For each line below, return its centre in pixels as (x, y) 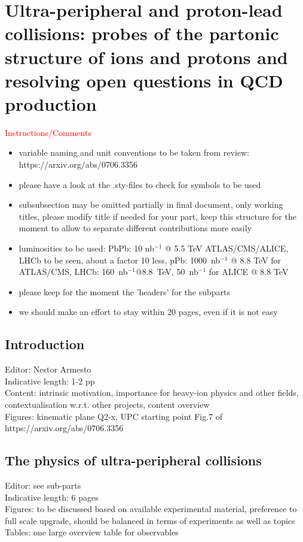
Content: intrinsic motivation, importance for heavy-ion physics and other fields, (152, 393)
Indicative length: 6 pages (52, 497)
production (51, 103)
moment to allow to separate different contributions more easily (135, 228)
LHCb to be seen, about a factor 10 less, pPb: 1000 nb (120, 260)
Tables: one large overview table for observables (92, 532)
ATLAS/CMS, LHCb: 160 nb (73, 272)
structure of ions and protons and (146, 57)
